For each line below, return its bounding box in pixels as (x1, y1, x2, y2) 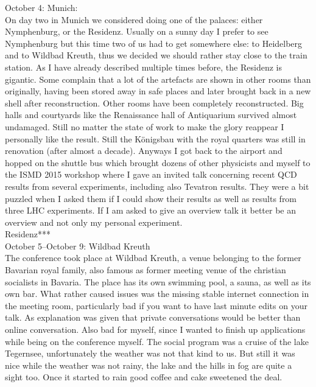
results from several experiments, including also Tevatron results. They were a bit (5, 180, 309, 192)
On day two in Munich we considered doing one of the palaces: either (5, 13, 263, 26)
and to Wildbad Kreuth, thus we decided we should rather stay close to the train (5, 49, 307, 61)
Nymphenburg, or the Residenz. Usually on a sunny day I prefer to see (5, 25, 269, 38)
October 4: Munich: (5, 1, 78, 13)
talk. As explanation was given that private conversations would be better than (5, 311, 301, 324)
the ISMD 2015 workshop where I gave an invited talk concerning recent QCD (5, 168, 297, 181)
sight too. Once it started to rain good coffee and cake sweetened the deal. (5, 371, 283, 383)
